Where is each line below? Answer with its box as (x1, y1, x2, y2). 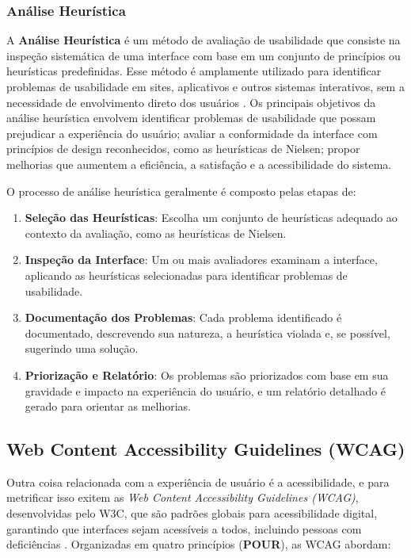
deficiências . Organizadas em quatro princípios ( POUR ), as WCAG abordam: (6, 536, 391, 552)
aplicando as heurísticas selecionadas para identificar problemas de (25, 266, 348, 283)
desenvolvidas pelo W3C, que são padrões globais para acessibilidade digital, (6, 505, 378, 522)
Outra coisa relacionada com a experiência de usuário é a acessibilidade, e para (6, 473, 390, 490)
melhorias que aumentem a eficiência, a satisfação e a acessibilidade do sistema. (6, 155, 392, 172)
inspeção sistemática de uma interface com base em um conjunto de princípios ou (6, 47, 401, 63)
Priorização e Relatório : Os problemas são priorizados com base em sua (25, 366, 389, 383)
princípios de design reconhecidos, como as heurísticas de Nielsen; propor (6, 140, 360, 157)
